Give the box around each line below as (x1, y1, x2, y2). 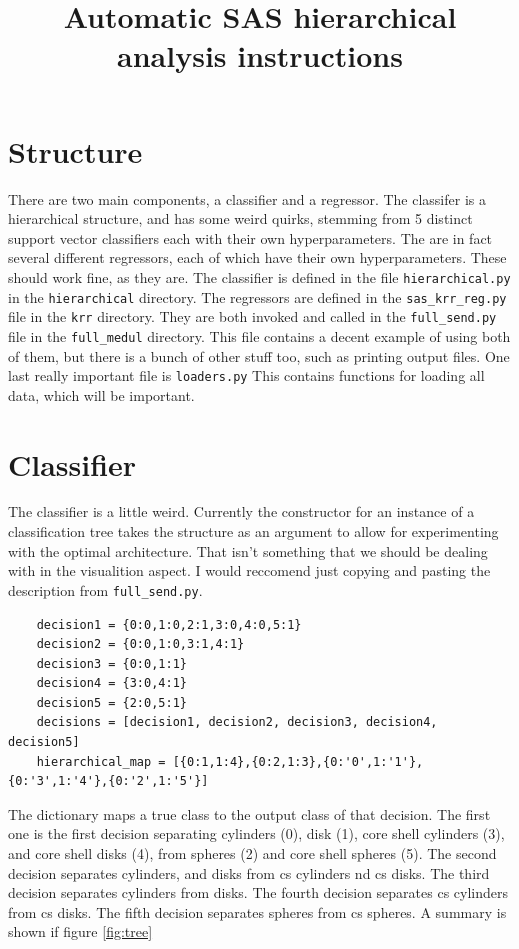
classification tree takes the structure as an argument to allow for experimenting (8, 521, 499, 542)
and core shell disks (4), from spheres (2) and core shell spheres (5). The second (8, 843, 497, 864)
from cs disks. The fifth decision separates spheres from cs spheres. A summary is (8, 901, 507, 922)
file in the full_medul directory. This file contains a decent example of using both (8, 325, 511, 346)
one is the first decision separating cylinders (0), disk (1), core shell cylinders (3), (8, 823, 505, 844)
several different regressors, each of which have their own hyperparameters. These (8, 247, 507, 268)
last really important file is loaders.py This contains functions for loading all (8, 365, 485, 386)
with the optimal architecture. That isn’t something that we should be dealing (8, 540, 488, 561)
